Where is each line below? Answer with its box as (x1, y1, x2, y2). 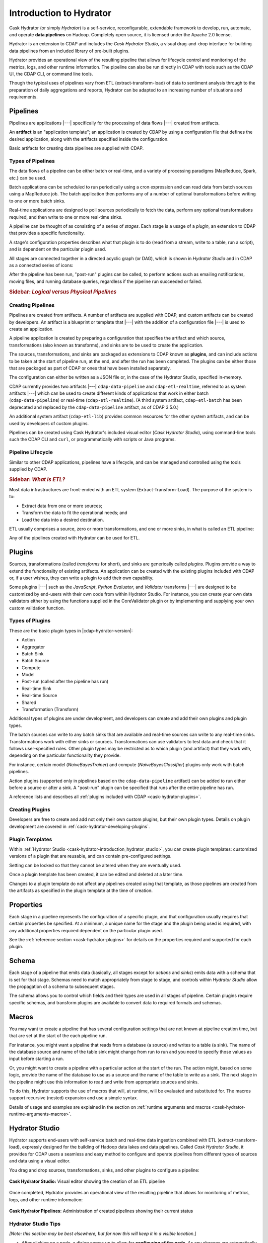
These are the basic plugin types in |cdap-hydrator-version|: (9, 627, 133, 633)
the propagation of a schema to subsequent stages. (9, 983, 115, 989)
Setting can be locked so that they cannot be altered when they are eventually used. (9, 862, 181, 868)
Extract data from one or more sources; (21, 503, 103, 509)
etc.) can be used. (9, 175, 47, 181)
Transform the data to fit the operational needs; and (21, 510, 128, 516)
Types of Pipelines (9, 157, 55, 164)
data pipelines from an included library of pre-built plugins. (9, 48, 130, 54)
